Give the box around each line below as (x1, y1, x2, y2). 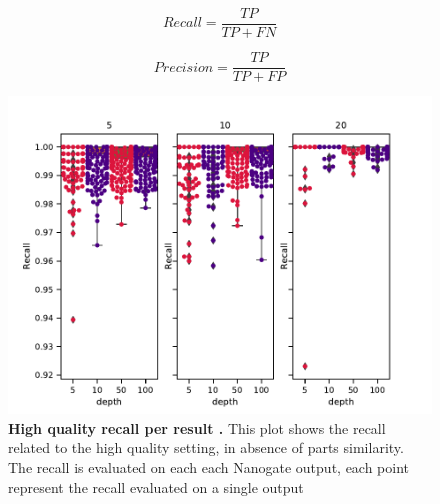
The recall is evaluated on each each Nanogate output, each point (8, 456, 410, 477)
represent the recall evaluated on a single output (8, 476, 304, 497)
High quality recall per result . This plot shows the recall (8, 417, 386, 438)
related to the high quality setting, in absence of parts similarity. (8, 437, 404, 458)
